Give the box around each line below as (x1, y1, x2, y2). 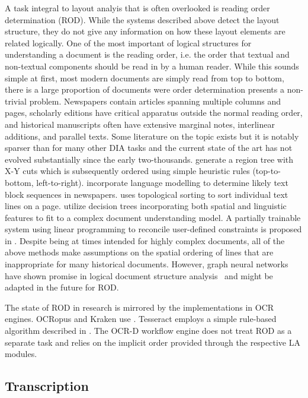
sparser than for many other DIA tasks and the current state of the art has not (5, 141, 293, 154)
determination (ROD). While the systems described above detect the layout (5, 13, 280, 26)
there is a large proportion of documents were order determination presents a (5, 83, 284, 96)
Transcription (5, 377, 89, 395)
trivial (5, 94, 27, 107)
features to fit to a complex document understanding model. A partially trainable (5, 211, 301, 223)
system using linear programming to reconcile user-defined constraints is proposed (5, 223, 302, 235)
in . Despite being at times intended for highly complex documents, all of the (5, 234, 285, 247)
